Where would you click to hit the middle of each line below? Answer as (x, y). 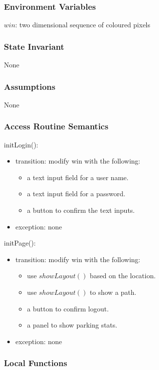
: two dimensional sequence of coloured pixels (83, 25)
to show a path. (113, 292)
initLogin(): (21, 144)
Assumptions (30, 86)
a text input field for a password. (76, 194)
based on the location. (123, 276)
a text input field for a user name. (78, 177)
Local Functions (36, 363)
